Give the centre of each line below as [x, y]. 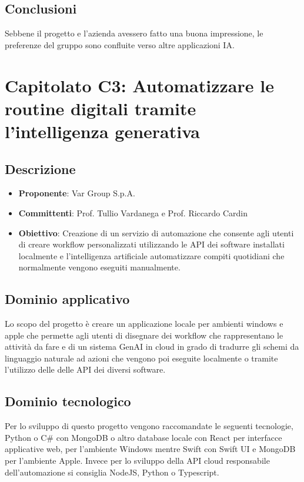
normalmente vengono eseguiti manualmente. [99, 267]
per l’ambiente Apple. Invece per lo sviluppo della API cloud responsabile [137, 461]
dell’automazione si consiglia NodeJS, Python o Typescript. [112, 472]
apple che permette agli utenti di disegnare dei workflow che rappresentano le [144, 335]
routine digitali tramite [101, 108]
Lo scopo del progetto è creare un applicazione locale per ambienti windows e [144, 324]
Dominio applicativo [67, 299]
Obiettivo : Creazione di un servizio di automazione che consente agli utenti [156, 232]
